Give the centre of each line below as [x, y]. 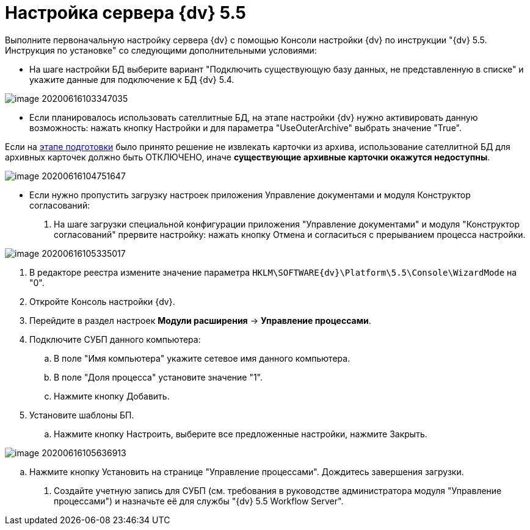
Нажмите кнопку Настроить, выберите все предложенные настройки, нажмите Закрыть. [241, 434]
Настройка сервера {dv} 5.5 [126, 13]
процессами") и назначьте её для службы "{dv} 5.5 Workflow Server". [199, 501]
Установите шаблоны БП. [82, 415]
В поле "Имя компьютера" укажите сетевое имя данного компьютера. [202, 358]
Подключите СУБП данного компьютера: [115, 339]
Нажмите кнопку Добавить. [112, 396]
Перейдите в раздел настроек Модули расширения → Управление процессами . [200, 320]
